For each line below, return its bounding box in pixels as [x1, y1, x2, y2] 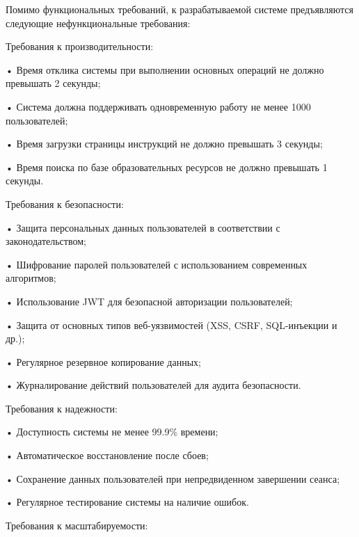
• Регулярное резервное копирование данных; [6, 354, 201, 369]
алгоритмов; [6, 271, 56, 285]
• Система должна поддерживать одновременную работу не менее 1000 [6, 99, 311, 113]
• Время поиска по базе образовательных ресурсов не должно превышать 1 [6, 159, 328, 174]
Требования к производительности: [6, 39, 154, 54]
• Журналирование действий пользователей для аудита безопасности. [6, 378, 301, 392]
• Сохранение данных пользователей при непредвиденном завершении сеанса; [6, 471, 340, 486]
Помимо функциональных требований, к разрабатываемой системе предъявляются [6, 2, 353, 16]
